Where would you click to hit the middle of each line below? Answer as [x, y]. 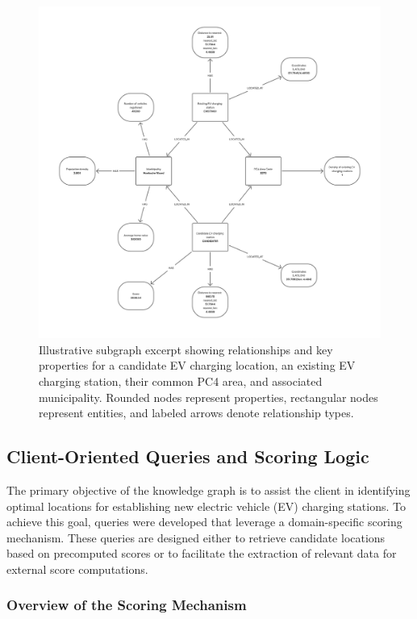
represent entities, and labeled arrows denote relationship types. [196, 413]
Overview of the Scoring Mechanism [127, 605]
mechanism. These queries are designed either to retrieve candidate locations [196, 537]
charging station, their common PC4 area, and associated [181, 381]
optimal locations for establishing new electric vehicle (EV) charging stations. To [206, 506]
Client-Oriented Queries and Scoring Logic [188, 456]
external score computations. [77, 569]
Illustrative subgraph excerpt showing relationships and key [186, 349]
